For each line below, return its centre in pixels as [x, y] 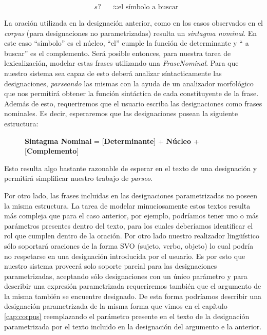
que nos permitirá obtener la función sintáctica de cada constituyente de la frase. [131, 93]
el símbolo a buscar [148, 7]
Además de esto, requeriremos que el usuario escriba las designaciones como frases [133, 103]
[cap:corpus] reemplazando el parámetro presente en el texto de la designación [127, 316]
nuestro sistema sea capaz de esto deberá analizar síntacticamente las [113, 73]
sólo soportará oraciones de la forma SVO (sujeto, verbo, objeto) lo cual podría [129, 245]
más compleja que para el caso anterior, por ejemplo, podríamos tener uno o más [131, 216]
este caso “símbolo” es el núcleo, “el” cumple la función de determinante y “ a [127, 43]
